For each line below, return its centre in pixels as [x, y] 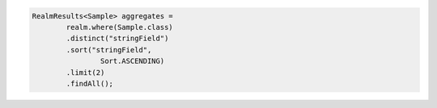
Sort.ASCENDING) [132, 61]
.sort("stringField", [109, 50]
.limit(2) [85, 72]
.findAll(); [89, 83]
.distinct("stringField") [117, 39]
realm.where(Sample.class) [119, 27]
